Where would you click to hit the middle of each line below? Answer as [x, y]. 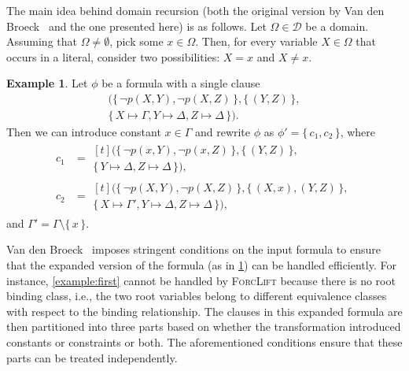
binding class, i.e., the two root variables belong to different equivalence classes [197, 296]
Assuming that [42, 41]
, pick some [136, 41]
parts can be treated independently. [92, 357]
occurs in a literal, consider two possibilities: [113, 56]
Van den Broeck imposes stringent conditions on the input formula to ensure [193, 249]
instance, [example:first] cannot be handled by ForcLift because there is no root [201, 280]
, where [358, 132]
